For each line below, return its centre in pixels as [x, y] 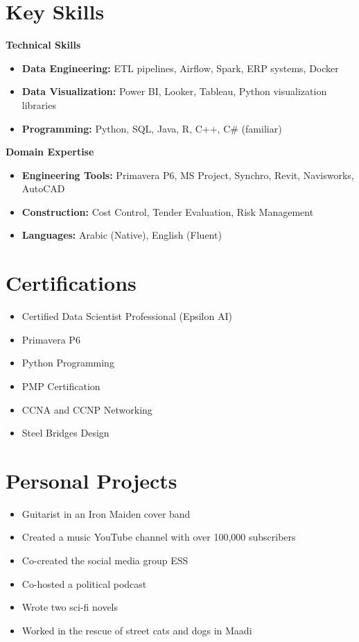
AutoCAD [43, 188]
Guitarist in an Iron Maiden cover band [106, 513]
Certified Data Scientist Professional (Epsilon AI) [127, 316]
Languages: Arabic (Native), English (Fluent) [122, 235]
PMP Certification [61, 386]
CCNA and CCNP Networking [87, 409]
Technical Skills [43, 45]
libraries [39, 104]
